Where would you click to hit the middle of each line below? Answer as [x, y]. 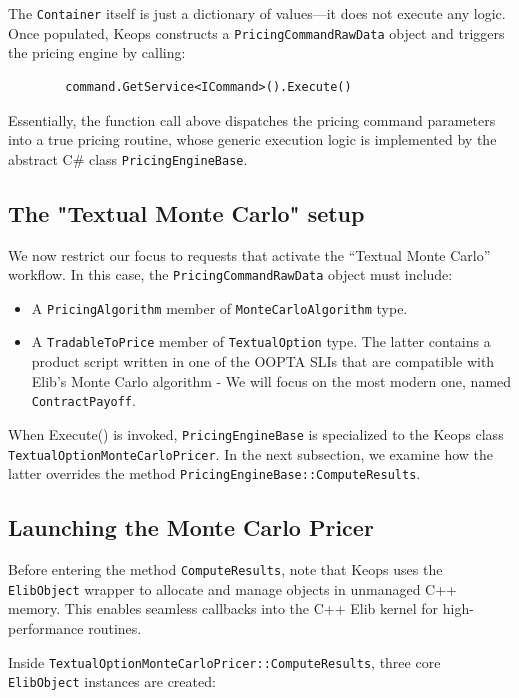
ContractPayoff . [83, 400]
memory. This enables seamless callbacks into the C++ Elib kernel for [223, 608]
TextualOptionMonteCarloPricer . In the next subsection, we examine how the [251, 453]
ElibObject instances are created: [112, 681]
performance [46, 628]
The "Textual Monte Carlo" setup [186, 212]
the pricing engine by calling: [97, 52]
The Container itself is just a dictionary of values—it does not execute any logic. [257, 13]
